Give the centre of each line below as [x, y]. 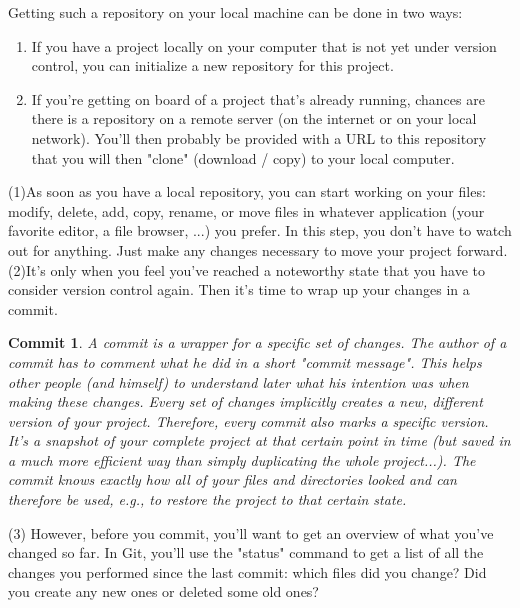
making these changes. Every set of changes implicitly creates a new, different [245, 401]
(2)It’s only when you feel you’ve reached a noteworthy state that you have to [246, 269]
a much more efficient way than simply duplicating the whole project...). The [242, 459]
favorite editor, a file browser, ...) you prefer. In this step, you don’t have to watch [260, 230]
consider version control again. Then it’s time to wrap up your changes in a [239, 289]
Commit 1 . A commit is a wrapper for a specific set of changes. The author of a [257, 342]
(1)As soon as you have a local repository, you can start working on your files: [247, 191]
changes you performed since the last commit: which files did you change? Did [247, 571]
